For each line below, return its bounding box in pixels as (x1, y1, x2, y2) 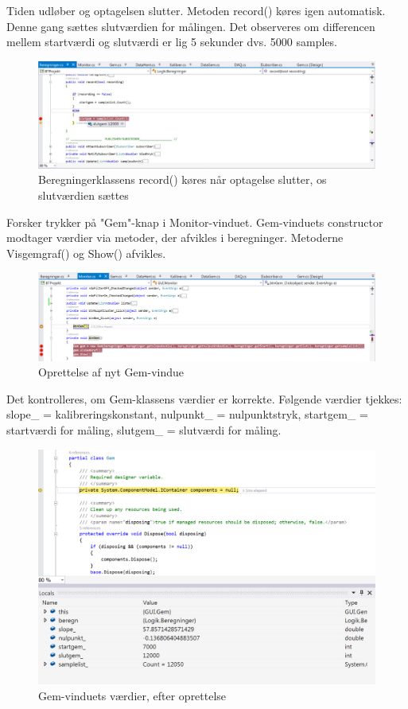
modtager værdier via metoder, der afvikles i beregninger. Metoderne (6, 229, 344, 246)
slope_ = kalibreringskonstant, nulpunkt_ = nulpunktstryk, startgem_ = (6, 406, 368, 423)
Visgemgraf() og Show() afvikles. (6, 244, 166, 261)
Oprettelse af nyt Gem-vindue (38, 364, 184, 380)
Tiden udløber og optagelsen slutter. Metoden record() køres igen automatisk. (6, 2, 386, 18)
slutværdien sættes (38, 186, 129, 203)
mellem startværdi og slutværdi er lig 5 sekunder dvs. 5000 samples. (6, 33, 337, 50)
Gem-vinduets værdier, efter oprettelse (38, 687, 227, 703)
